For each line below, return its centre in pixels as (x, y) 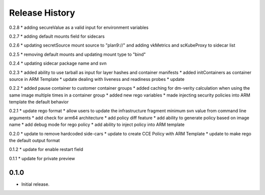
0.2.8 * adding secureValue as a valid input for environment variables (79, 27)
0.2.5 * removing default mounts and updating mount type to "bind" (78, 54)
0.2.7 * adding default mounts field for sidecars (57, 36)
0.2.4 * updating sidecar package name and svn (58, 63)
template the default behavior (39, 102)
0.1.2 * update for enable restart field (46, 149)
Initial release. (35, 184)
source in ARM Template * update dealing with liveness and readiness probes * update (97, 79)
